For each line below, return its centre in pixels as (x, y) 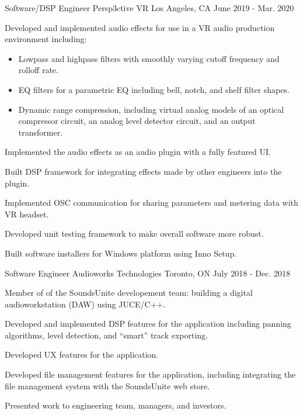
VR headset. (27, 214)
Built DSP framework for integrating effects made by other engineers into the (143, 171)
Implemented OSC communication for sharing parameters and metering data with (151, 203)
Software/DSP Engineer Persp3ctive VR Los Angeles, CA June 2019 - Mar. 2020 (149, 8)
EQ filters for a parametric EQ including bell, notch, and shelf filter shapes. (154, 89)
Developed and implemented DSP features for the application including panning (148, 324)
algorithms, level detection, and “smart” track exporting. (106, 335)
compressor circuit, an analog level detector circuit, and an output (137, 121)
